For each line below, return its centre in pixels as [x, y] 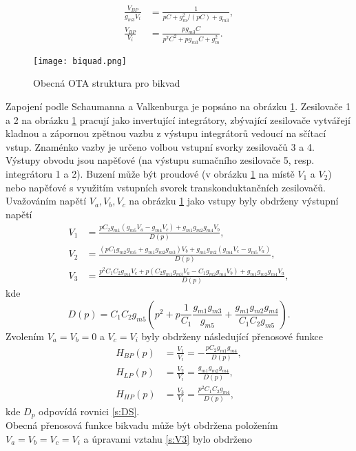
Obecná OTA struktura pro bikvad [107, 83]
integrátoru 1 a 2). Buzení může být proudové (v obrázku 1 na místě [150, 173]
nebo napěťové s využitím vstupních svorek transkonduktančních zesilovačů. [166, 187]
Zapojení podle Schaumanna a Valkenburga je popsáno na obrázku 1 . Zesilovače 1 [178, 106]
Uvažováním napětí [46, 201]
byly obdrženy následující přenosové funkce [232, 336]
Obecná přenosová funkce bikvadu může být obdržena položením [142, 425]
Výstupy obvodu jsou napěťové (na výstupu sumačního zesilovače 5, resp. [160, 160]
